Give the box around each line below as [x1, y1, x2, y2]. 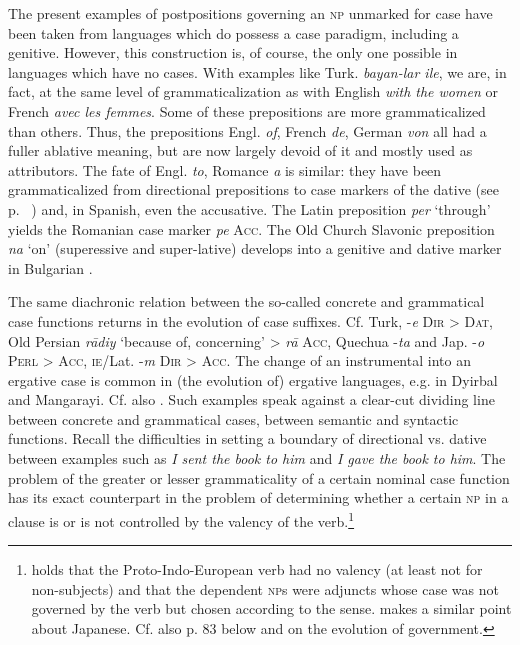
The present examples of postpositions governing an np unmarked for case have [8, 3, 493, 23]
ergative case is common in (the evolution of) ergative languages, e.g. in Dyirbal [8, 369, 498, 390]
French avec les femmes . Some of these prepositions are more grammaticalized [8, 100, 486, 121]
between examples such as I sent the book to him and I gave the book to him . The [8, 448, 506, 469]
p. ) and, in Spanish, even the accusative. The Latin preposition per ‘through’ [8, 198, 491, 219]
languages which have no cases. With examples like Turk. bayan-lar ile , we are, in [8, 61, 507, 82]
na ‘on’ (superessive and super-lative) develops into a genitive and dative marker [8, 238, 502, 259]
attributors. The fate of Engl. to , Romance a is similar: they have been [8, 159, 442, 180]
